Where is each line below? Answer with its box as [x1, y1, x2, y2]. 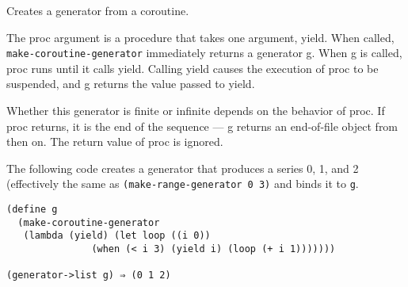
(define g [6, 204, 58, 216]
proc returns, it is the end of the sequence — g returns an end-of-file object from [6, 117, 398, 134]
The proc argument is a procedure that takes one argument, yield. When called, [6, 29, 395, 45]
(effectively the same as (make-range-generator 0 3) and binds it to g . [6, 175, 359, 192]
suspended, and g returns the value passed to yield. [6, 75, 255, 92]
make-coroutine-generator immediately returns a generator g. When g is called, [6, 44, 402, 61]
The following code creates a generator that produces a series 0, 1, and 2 [6, 159, 359, 176]
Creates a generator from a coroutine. [6, 2, 189, 18]
